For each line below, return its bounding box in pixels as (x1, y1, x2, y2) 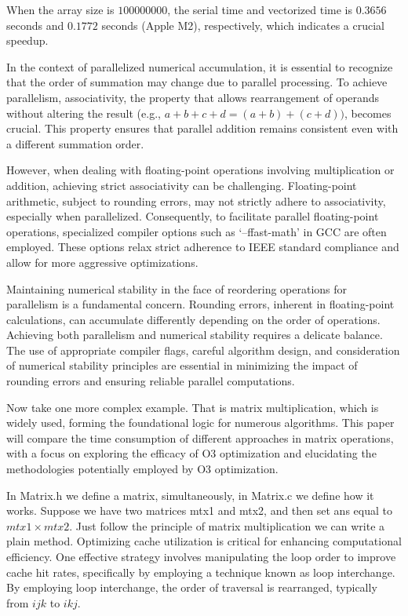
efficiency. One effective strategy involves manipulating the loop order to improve (6, 549, 396, 564)
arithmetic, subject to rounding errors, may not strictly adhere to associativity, (6, 192, 386, 209)
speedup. (6, 32, 49, 49)
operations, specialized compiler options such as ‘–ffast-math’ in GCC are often (6, 223, 387, 239)
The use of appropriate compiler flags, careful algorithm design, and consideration (6, 341, 400, 358)
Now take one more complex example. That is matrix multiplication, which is (6, 399, 379, 415)
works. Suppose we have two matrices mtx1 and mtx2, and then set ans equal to (6, 502, 392, 519)
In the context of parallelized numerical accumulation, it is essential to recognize (6, 58, 393, 75)
